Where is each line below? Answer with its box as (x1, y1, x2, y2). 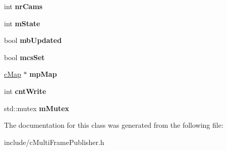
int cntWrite (4, 85, 46, 96)
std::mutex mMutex (4, 103, 70, 113)
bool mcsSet (4, 52, 45, 62)
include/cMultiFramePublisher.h (4, 136, 104, 147)
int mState (4, 18, 40, 28)
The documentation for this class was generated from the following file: (4, 120, 223, 130)
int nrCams (4, 1, 43, 11)
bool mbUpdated (4, 35, 62, 45)
